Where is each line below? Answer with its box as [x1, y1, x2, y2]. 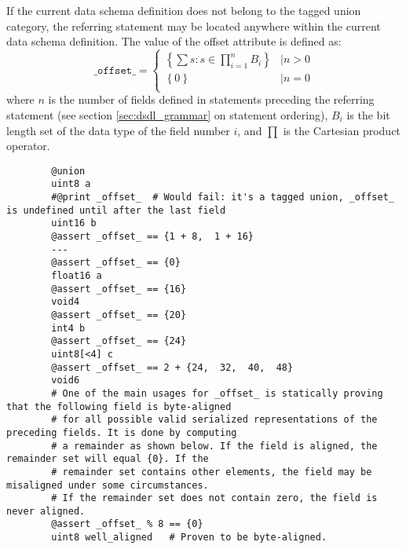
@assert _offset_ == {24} [51, 335, 187, 347]
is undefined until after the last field [6, 204, 226, 216]
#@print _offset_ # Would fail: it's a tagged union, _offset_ [51, 192, 394, 203]
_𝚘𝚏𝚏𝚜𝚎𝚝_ [93, 64, 136, 76]
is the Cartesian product [283, 122, 401, 138]
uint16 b [51, 218, 97, 229]
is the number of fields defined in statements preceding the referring [48, 91, 375, 108]
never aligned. [6, 505, 86, 517]
